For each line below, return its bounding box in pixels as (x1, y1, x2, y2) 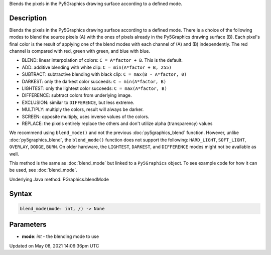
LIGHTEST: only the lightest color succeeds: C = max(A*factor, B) (22, 85, 168, 91)
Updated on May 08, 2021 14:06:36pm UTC (9, 242, 99, 248)
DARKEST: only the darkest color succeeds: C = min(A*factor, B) (22, 78, 167, 84)
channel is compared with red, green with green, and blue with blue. (9, 48, 151, 54)
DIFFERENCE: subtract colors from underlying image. (22, 92, 132, 98)
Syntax (9, 189, 32, 198)
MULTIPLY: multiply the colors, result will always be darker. (22, 106, 144, 112)
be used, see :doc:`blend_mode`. (9, 167, 78, 173)
